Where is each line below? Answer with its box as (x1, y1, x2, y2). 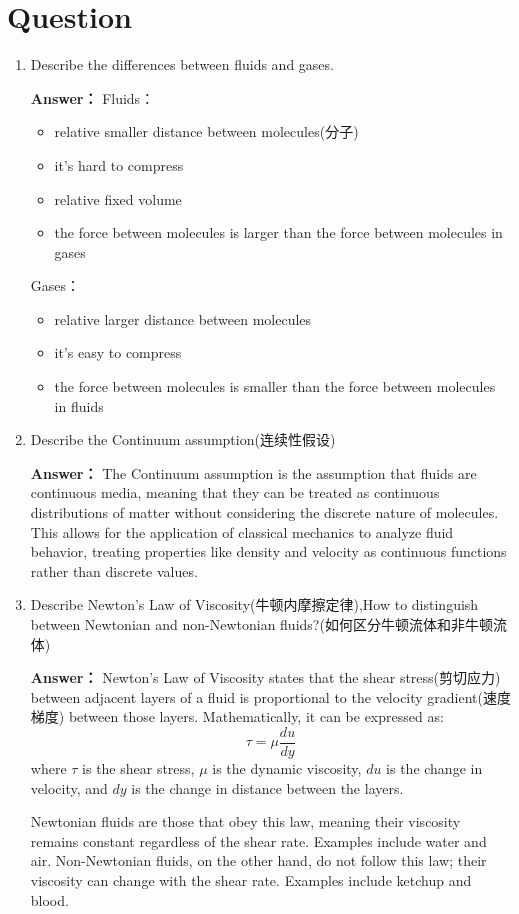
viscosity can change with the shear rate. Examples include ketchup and (30, 870, 472, 890)
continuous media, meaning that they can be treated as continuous (30, 482, 440, 503)
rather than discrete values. (30, 560, 198, 581)
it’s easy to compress (54, 342, 182, 363)
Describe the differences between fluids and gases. (30, 54, 334, 75)
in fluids (54, 395, 104, 416)
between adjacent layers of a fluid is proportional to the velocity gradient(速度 (30, 686, 512, 707)
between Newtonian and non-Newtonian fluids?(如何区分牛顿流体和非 (30, 614, 465, 634)
